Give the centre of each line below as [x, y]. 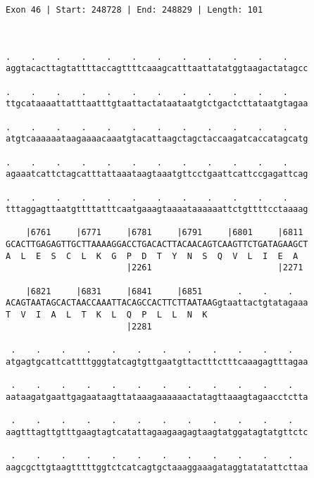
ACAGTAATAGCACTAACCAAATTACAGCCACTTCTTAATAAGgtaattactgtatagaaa [157, 303]
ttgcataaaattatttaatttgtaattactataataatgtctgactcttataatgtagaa [157, 104]
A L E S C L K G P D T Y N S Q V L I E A [152, 256]
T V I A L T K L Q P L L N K [107, 315]
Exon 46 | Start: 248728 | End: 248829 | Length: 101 [134, 10]
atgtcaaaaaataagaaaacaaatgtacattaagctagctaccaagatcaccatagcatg [157, 139]
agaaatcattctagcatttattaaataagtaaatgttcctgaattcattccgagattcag [157, 174]
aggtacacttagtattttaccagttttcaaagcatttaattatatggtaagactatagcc [157, 69]
